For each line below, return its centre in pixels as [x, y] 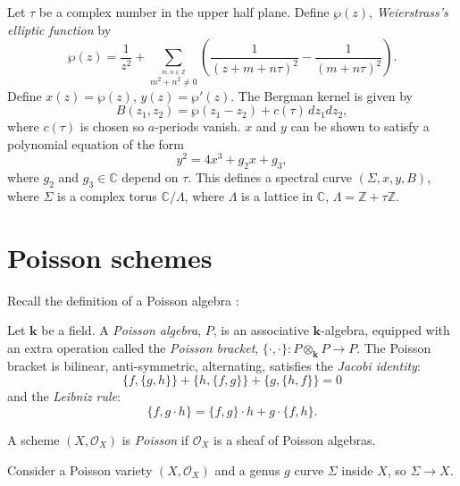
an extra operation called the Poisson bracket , [133, 347]
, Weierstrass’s [409, 12]
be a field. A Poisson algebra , [121, 330]
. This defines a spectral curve [270, 177]
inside [357, 469]
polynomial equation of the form [96, 143]
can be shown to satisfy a [360, 126]
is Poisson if [155, 439]
